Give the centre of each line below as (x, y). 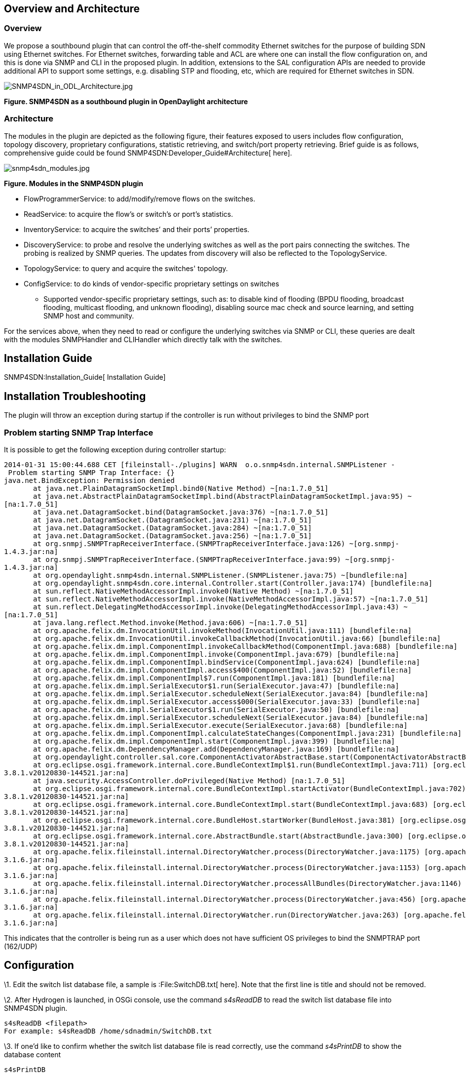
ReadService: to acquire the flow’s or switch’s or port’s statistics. (128, 214)
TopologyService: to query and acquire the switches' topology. (126, 268)
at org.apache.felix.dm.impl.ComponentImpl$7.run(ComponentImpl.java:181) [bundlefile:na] (214, 678)
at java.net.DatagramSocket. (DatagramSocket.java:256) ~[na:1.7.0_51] (173, 536)
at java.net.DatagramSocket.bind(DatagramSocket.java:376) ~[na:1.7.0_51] (181, 512)
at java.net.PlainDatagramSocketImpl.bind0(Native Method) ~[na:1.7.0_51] (181, 488)
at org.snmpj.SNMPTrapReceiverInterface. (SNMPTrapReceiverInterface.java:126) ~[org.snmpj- (216, 543)
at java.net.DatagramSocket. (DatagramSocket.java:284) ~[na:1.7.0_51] (173, 528)
